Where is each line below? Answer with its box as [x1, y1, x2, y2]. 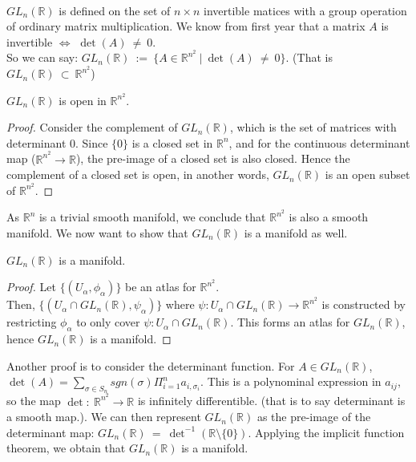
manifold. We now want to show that [6, 225, 188, 241]
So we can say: [6, 49, 79, 66]
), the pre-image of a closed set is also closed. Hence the [75, 150, 350, 167]
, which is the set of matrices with [229, 119, 397, 136]
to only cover [76, 314, 140, 330]
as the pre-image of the [256, 408, 371, 425]
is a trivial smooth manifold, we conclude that [38, 209, 266, 225]
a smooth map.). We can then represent [6, 408, 201, 425]
